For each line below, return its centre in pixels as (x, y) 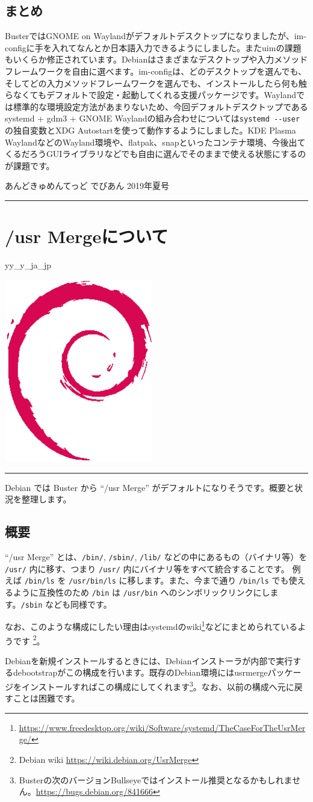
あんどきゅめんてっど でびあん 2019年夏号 (87, 186)
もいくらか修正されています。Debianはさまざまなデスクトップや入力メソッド (156, 59)
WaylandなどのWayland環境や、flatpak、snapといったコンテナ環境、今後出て (155, 142)
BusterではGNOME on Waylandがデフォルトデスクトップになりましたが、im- (156, 36)
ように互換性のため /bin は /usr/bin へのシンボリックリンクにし (141, 592)
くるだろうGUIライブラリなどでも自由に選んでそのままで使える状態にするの (156, 154)
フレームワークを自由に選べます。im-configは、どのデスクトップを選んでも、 (156, 71)
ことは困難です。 (46, 698)
